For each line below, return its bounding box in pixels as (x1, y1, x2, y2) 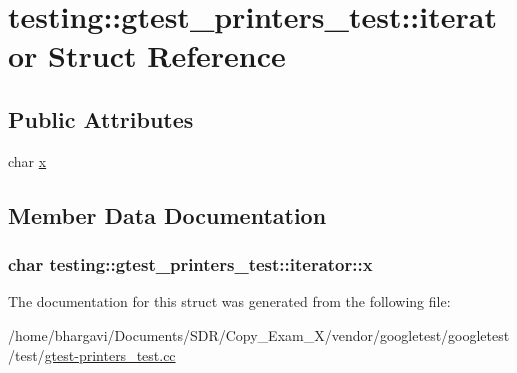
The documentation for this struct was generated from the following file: (8, 291, 451, 312)
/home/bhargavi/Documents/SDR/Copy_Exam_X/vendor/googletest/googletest (8, 324, 510, 345)
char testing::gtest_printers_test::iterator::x (8, 252, 373, 277)
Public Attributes (8, 103, 194, 134)
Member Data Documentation (8, 199, 327, 230)
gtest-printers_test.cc (44, 344, 176, 365)
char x (8, 150, 47, 171)
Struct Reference (48, 35, 286, 76)
